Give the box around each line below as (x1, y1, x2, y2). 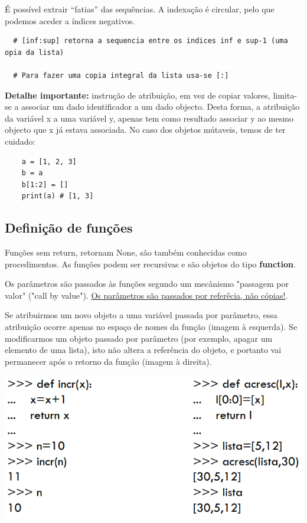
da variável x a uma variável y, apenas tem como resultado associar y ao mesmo (5, 112, 293, 124)
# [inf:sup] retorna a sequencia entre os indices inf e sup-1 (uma (13, 37, 288, 45)
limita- (273, 89, 297, 101)
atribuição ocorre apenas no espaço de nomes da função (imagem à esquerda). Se (5, 321, 298, 333)
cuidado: (5, 135, 35, 147)
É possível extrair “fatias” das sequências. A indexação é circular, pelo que (5, 3, 275, 15)
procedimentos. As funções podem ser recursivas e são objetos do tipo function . (5, 257, 296, 270)
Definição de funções (5, 218, 133, 237)
